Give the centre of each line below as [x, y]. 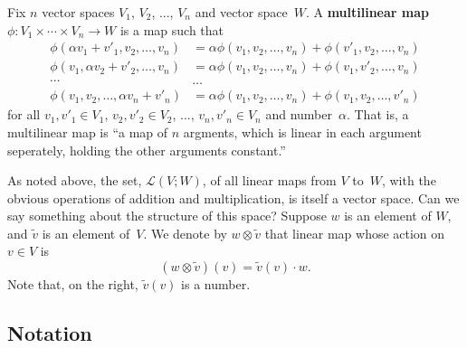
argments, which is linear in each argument [302, 132]
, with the [409, 180]
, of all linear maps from [269, 180]
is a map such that [172, 29]
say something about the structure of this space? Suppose [167, 216]
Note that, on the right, [73, 284]
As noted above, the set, [75, 180]
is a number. [216, 284]
